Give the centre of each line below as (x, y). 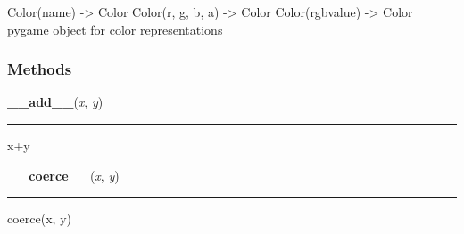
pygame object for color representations (115, 29)
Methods (40, 69)
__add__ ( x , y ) (55, 102)
